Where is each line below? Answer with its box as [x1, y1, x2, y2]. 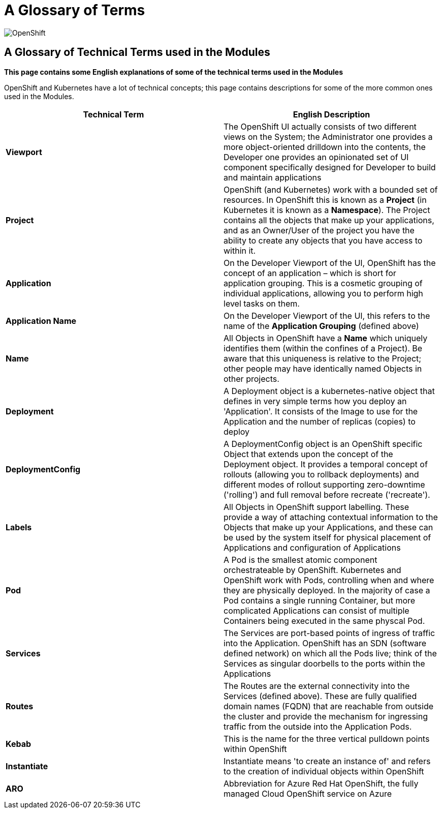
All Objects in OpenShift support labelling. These [224, 501, 409, 512]
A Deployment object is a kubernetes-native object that [224, 385, 435, 396]
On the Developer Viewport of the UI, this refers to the [224, 310, 430, 321]
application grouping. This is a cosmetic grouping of [224, 278, 423, 288]
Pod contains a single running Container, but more [224, 595, 416, 606]
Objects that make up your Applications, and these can [224, 522, 433, 532]
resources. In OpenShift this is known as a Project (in [224, 194, 427, 205]
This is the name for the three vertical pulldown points [224, 733, 430, 744]
